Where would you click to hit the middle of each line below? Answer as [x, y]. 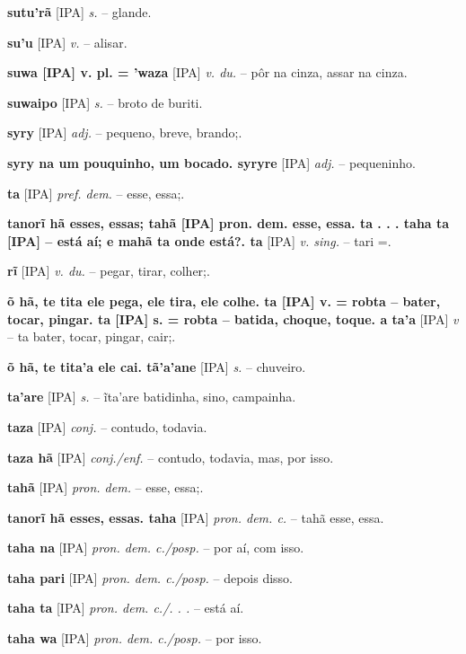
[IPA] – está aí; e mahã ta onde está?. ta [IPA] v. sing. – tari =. [199, 240]
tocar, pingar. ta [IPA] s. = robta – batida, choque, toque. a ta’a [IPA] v [233, 318]
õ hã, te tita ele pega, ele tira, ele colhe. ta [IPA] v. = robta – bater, [224, 300]
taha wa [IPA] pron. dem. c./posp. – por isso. [135, 638]
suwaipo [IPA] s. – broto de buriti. [105, 102]
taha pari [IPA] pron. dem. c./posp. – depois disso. [150, 577]
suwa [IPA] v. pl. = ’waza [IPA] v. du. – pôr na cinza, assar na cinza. [207, 72]
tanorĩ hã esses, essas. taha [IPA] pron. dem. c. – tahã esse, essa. [196, 517]
